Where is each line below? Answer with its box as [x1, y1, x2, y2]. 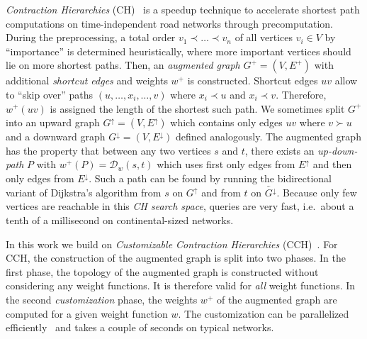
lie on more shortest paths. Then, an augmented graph [6, 57, 240, 72]
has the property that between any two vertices [6, 143, 211, 157]
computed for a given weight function [6, 306, 168, 321]
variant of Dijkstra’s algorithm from [6, 184, 162, 199]
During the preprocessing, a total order [6, 30, 176, 45]
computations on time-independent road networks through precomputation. [6, 16, 333, 30]
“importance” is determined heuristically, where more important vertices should [6, 43, 351, 58]
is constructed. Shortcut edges [187, 73, 318, 88]
